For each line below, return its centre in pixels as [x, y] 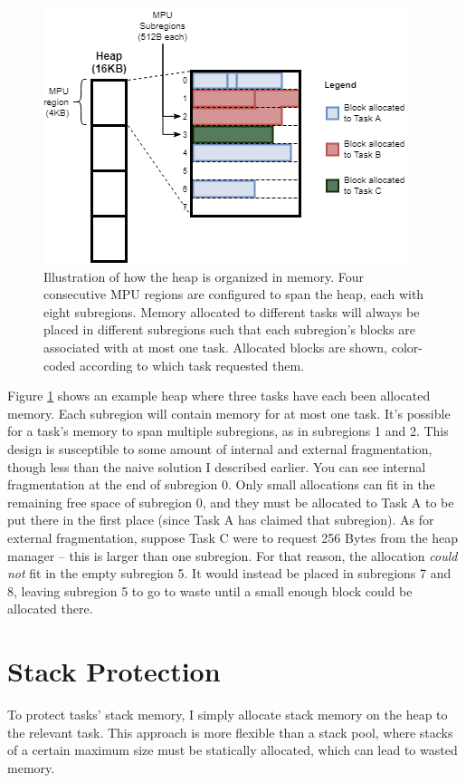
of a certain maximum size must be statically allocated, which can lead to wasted [233, 750]
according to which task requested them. [192, 365]
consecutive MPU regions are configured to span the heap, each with [234, 294]
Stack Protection [114, 671]
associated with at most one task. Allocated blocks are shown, [216, 347]
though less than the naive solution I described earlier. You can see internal [217, 466]
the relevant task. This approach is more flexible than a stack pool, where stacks [230, 732]
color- [407, 347]
